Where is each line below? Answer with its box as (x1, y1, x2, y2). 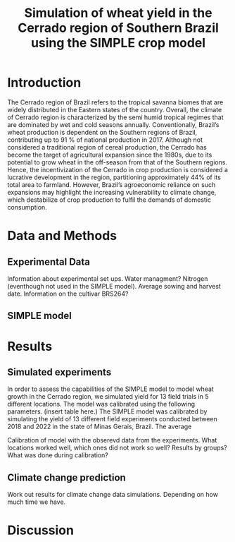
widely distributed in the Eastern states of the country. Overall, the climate (7, 105, 222, 114)
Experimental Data (7, 255, 90, 267)
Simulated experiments (7, 366, 112, 378)
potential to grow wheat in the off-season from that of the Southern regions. (7, 157, 227, 167)
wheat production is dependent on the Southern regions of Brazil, (7, 128, 198, 136)
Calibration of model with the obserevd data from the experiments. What (7, 436, 217, 445)
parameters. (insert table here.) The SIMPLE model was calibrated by (7, 407, 208, 416)
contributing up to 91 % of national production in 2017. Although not (7, 135, 203, 144)
